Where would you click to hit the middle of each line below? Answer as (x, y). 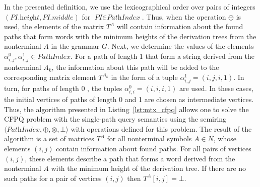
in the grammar (75, 46)
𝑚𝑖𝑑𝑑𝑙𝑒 (63, 17)
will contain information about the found (180, 26)
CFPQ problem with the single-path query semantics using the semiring (115, 119)
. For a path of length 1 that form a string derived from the (162, 56)
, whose (225, 138)
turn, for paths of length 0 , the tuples (63, 88)
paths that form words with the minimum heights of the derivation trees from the (130, 36)
